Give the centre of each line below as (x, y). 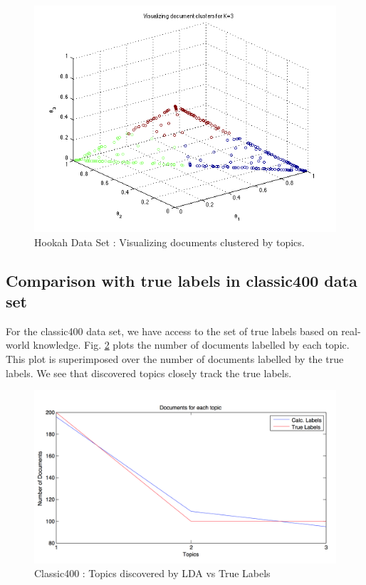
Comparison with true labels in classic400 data (182, 280)
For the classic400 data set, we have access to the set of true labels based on (172, 331)
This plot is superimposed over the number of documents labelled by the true (175, 358)
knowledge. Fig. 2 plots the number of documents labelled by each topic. (191, 345)
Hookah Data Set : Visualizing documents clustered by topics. (169, 242)
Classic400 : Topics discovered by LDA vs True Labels (152, 573)
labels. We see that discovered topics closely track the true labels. (149, 373)
